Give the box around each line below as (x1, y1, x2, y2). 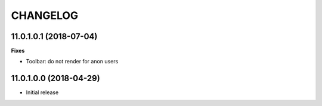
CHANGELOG (11, 9, 79, 22)
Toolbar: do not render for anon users (26, 58, 119, 65)
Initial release (26, 89, 59, 96)
